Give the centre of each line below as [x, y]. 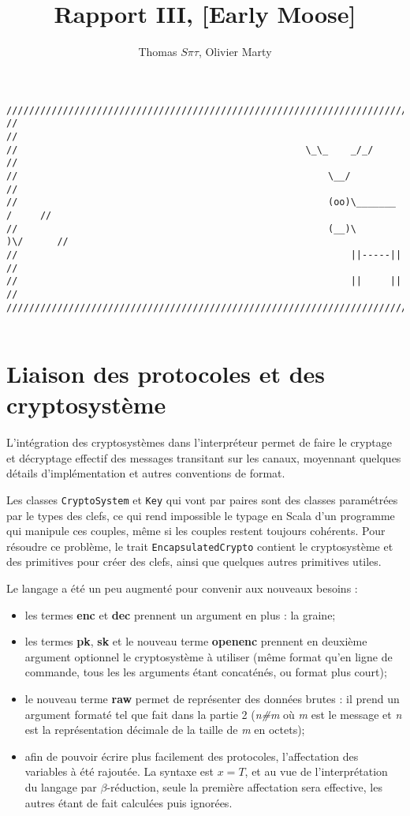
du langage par [61, 787]
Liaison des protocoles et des [166, 374]
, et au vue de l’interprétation [316, 771]
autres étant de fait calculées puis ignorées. [129, 802]
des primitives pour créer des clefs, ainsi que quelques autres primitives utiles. [194, 561]
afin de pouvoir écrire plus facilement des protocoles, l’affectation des [192, 756]
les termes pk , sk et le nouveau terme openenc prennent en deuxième [196, 641]
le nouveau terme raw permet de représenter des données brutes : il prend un [212, 699]
